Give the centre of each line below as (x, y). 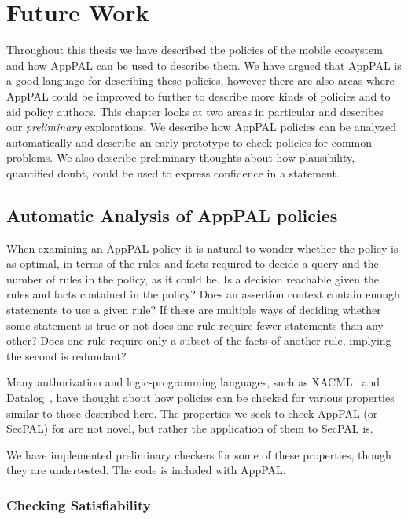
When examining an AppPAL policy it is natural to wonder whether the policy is (202, 248)
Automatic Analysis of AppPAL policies (172, 215)
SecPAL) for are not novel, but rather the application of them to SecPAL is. (190, 428)
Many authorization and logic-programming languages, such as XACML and (193, 382)
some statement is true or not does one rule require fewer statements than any (195, 325)
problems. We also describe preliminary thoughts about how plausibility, (181, 157)
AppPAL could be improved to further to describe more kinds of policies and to (198, 95)
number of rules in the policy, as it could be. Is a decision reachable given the (193, 278)
